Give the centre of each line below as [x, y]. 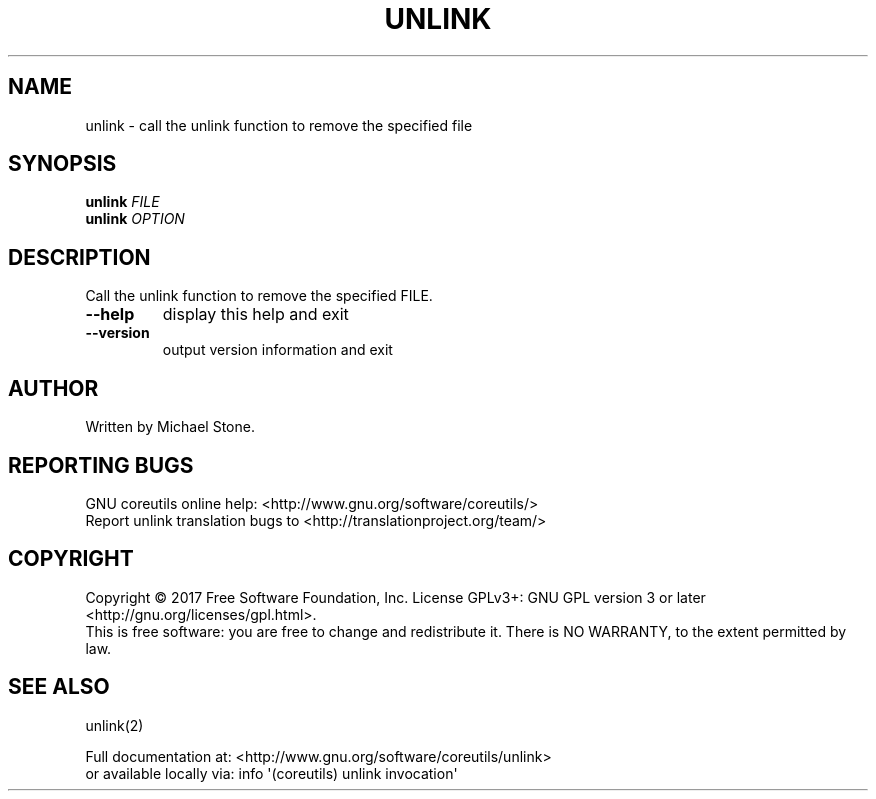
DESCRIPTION [79, 257]
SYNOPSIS [62, 164]
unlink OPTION [135, 219]
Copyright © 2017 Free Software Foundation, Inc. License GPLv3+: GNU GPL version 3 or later [395, 597]
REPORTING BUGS [101, 465]
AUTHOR [53, 388]
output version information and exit [277, 350]
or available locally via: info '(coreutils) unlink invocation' [271, 773]
